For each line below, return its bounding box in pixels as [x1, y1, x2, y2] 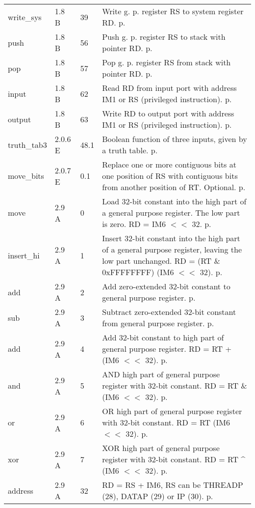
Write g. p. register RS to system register [102, 5, 244, 17]
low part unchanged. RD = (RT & [102, 255, 220, 266]
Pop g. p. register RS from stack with [102, 56, 231, 68]
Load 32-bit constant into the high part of [102, 196, 247, 207]
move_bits [8, 170, 44, 181]
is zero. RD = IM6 [102, 218, 166, 229]
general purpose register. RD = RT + [102, 343, 231, 354]
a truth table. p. [102, 144, 158, 156]
